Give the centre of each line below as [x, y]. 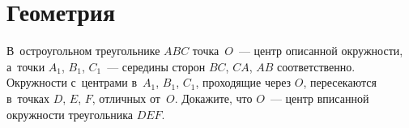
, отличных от [126, 98]
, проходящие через [243, 82]
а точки [26, 66]
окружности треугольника [70, 114]
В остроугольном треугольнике [83, 51]
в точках [28, 98]
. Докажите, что [213, 98]
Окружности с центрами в [72, 82]
